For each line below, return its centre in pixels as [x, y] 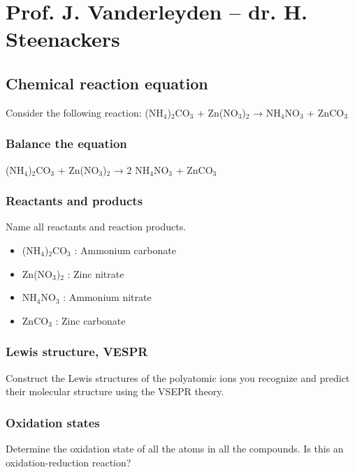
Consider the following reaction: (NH [85, 112]
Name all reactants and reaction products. [96, 227]
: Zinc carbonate [90, 320]
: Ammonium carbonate [125, 250]
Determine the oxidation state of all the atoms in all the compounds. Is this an [175, 448]
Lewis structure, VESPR [77, 352]
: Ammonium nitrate [107, 297]
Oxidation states [53, 422]
